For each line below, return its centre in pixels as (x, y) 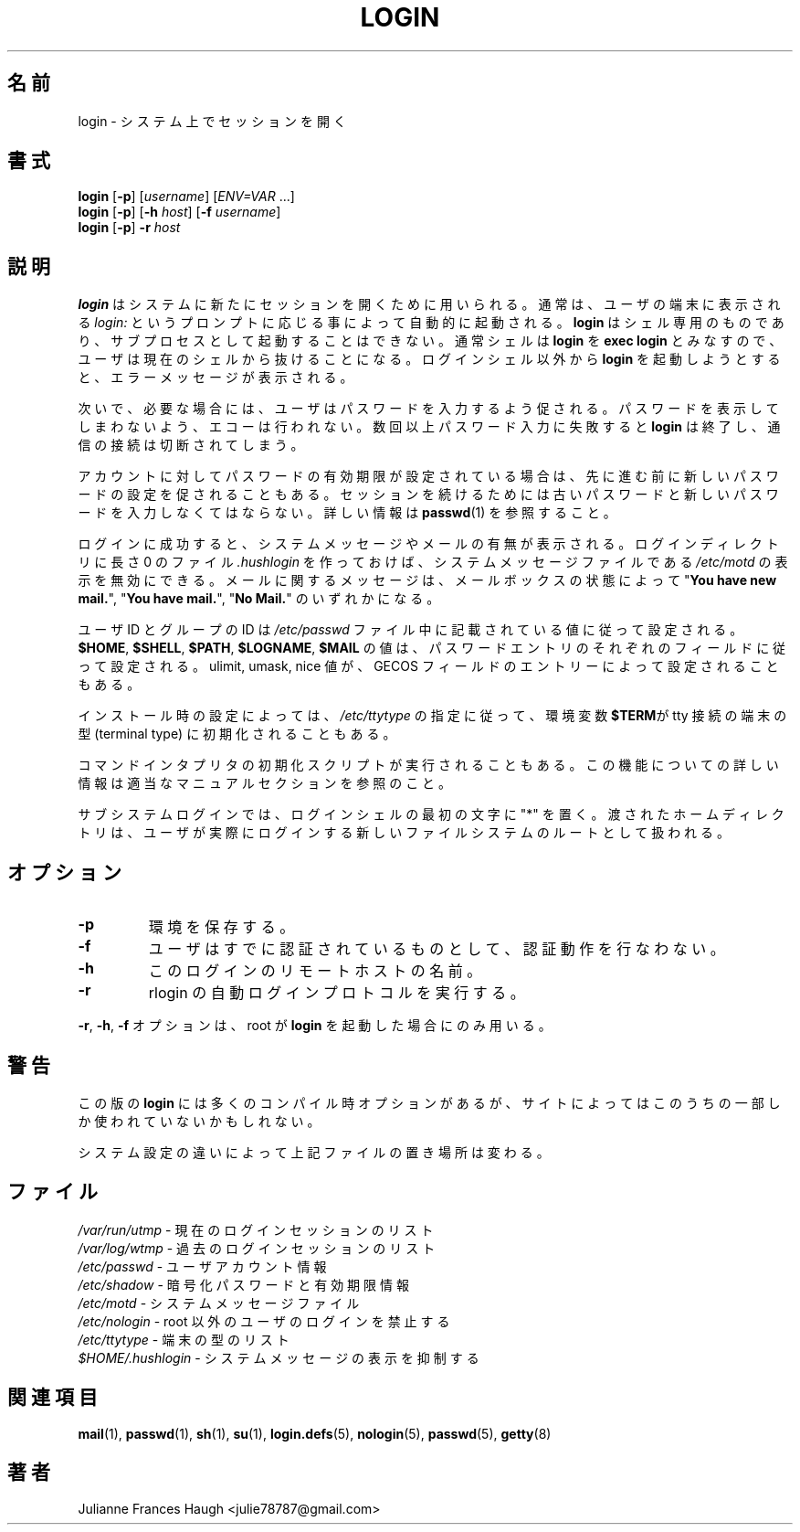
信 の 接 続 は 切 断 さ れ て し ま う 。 (191, 445)
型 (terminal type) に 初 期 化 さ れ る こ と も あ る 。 (237, 734)
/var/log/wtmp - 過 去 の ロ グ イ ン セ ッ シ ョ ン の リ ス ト (257, 1248)
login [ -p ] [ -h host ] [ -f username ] (179, 212)
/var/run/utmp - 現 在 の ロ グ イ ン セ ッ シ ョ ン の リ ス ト (256, 1229)
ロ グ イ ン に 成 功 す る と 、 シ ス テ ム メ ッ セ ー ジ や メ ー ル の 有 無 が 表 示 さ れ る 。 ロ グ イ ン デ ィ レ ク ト (428, 544)
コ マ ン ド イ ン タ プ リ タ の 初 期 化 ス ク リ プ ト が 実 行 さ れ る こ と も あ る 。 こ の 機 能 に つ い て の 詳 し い (428, 765)
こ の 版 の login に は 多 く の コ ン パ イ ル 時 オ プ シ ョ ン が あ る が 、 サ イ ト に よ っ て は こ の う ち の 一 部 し (429, 1102)
